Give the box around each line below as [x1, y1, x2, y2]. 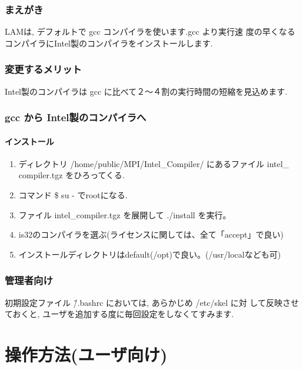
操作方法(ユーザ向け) [5, 342, 168, 366]
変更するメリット [5, 62, 82, 76]
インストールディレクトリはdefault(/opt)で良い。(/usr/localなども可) [18, 248, 281, 260]
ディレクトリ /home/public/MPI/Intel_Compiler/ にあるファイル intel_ [18, 157, 289, 169]
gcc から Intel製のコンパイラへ [5, 110, 146, 125]
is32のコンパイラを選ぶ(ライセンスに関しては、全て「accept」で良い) [18, 228, 284, 241]
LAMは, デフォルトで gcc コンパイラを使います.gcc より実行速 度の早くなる [5, 25, 295, 38]
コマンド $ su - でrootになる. [18, 189, 128, 201]
